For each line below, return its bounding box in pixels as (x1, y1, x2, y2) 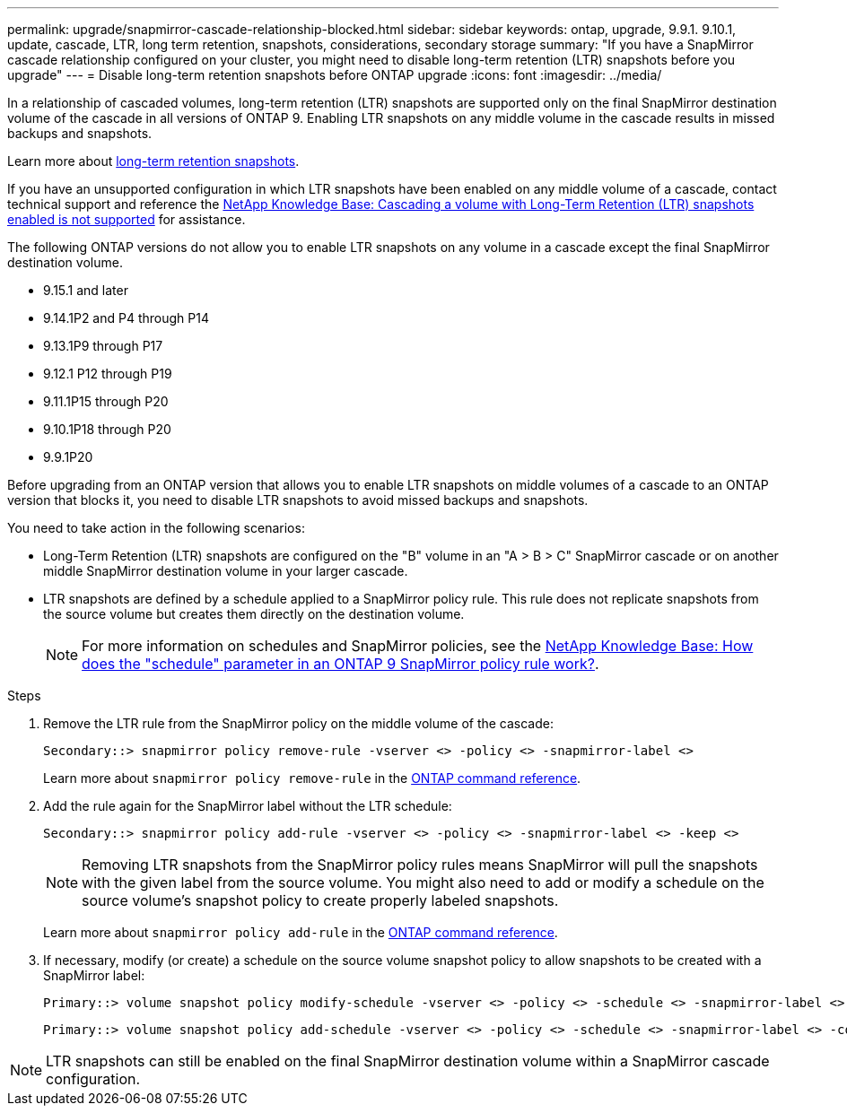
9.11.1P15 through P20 (43, 394, 169, 409)
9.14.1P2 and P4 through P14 (43, 310, 209, 326)
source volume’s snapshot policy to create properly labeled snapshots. (82, 891, 559, 909)
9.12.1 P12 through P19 (43, 366, 172, 381)
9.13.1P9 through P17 (43, 338, 163, 353)
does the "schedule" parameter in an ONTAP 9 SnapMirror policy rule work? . (82, 655, 599, 673)
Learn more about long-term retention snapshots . (7, 153, 300, 169)
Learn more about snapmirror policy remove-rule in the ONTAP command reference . (43, 770, 581, 786)
